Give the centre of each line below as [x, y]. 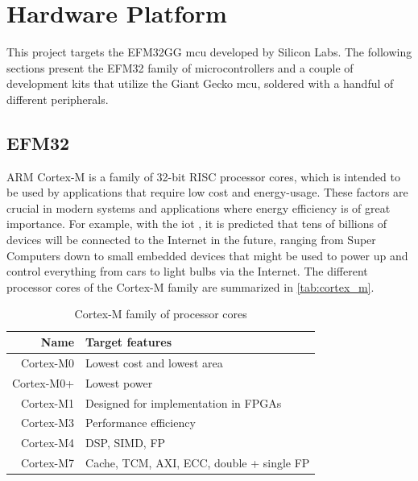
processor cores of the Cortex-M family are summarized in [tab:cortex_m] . [190, 286]
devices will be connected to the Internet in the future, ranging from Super [191, 240]
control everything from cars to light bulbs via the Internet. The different [187, 271]
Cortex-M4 [48, 443]
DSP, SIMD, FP [126, 443]
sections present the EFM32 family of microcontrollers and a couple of [180, 67]
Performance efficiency [141, 423]
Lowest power [119, 382]
